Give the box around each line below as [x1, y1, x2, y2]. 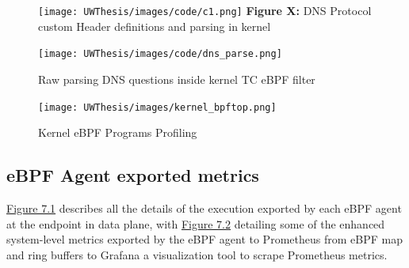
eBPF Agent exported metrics [6, 163, 259, 187]
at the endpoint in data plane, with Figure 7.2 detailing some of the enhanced [6, 215, 385, 232]
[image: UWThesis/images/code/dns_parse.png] [38, 48, 282, 60]
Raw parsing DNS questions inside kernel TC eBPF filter [38, 70, 315, 87]
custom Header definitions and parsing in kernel [38, 17, 271, 34]
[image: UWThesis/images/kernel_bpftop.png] [38, 101, 277, 113]
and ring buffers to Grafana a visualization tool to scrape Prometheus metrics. [6, 246, 388, 262]
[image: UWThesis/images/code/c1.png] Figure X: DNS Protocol [38, 2, 372, 18]
